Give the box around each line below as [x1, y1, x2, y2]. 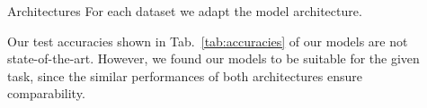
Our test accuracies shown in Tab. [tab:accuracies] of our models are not [7, 31, 408, 50]
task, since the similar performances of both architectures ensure [7, 66, 363, 85]
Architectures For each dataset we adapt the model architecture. [7, 2, 362, 20]
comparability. [7, 84, 85, 103]
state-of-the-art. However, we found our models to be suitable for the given [7, 49, 420, 68]
